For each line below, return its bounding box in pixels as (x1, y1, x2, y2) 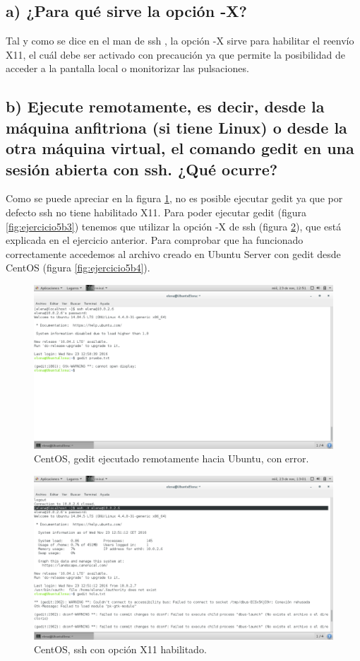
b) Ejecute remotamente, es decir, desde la (6, 95, 325, 117)
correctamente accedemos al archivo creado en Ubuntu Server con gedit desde (6, 246, 341, 261)
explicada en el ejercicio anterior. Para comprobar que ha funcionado (6, 233, 304, 247)
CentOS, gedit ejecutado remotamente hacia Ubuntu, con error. (34, 451, 309, 466)
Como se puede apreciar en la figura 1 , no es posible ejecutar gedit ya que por (6, 191, 343, 206)
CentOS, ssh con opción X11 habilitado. (34, 642, 207, 657)
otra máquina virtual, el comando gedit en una (6, 137, 354, 159)
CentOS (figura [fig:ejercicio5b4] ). (6, 260, 150, 275)
